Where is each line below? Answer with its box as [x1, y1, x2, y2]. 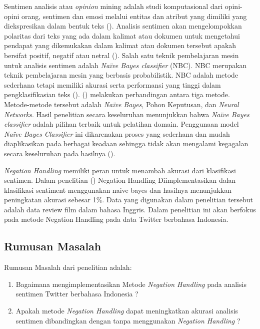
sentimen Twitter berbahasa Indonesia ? [15, 288, 138, 299]
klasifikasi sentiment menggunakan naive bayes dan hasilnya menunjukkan [4, 184, 232, 195]
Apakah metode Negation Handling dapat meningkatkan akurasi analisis [15, 305, 238, 316]
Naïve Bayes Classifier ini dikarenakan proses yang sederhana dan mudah [4, 128, 230, 139]
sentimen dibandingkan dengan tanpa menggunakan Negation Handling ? [15, 315, 240, 325]
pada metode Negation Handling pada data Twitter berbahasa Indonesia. [4, 214, 228, 224]
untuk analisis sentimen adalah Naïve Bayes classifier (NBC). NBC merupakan [4, 60, 247, 70]
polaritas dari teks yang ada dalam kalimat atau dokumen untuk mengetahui [4, 30, 240, 41]
